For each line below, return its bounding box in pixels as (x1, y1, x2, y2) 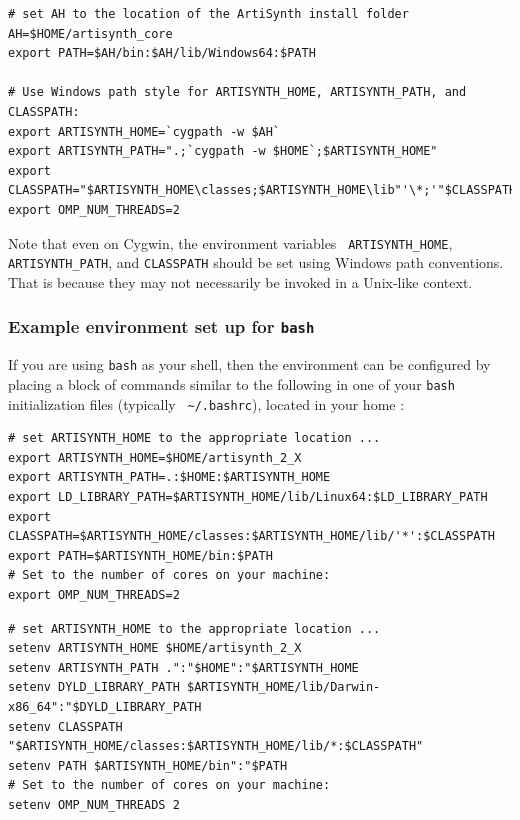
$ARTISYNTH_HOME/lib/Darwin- (186, 680, 381, 695)
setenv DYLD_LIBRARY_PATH (8, 680, 180, 695)
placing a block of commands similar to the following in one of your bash (8, 373, 455, 394)
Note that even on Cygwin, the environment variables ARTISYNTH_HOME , (8, 232, 453, 253)
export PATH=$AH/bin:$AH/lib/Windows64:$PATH (8, 46, 316, 61)
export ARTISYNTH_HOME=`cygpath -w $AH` (8, 124, 281, 139)
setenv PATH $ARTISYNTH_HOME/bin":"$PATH (8, 758, 288, 773)
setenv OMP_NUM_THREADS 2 (8, 797, 180, 812)
